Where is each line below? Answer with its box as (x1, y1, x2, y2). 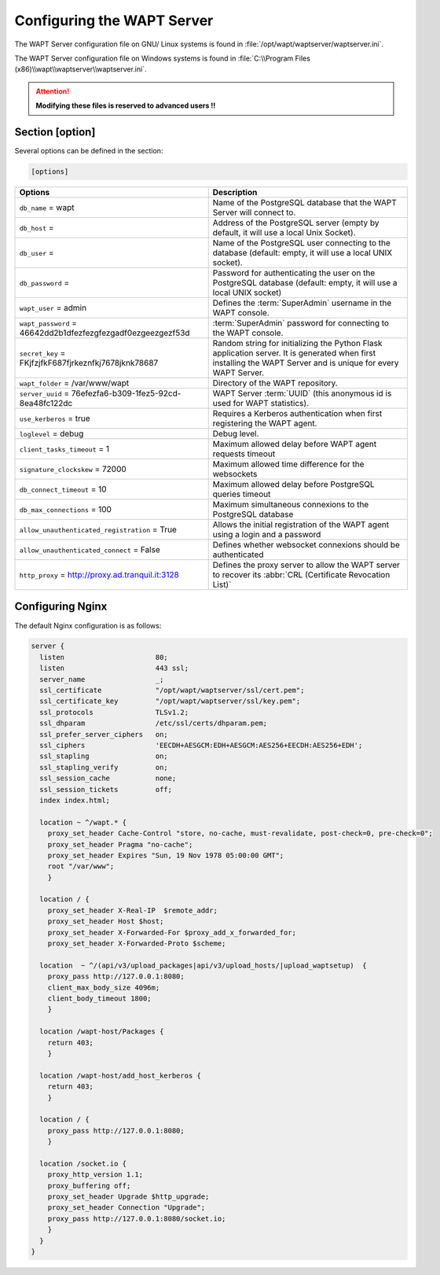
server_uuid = (19, 388, 70, 399)
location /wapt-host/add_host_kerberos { (39, 1070, 202, 1080)
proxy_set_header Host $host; (47, 917, 164, 926)
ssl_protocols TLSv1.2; (39, 708, 189, 717)
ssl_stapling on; (39, 752, 168, 761)
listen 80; (39, 653, 168, 661)
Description (212, 186, 258, 197)
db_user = (19, 247, 54, 258)
